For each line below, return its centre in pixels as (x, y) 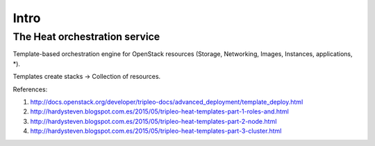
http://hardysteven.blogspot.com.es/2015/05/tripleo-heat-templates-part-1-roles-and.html (160, 111)
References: (30, 89)
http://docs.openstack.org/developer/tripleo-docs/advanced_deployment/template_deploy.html (167, 102)
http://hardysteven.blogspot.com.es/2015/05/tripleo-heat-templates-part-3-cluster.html (156, 131)
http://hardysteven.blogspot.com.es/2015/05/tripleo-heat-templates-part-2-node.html (153, 121)
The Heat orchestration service (86, 37)
